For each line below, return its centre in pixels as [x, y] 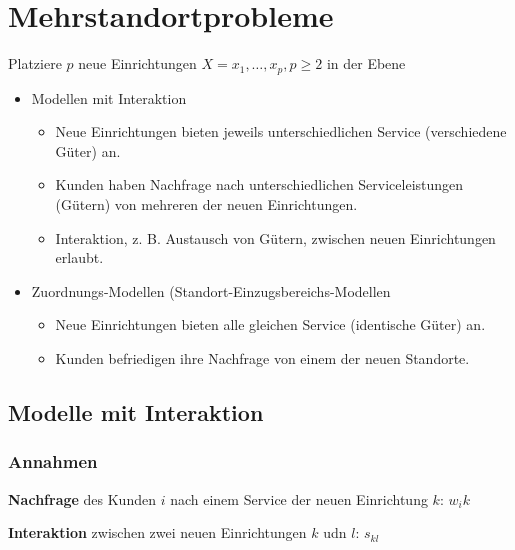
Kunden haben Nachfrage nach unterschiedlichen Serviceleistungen [259, 184]
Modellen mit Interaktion [109, 97]
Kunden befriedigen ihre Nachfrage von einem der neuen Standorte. [262, 357]
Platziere [35, 63]
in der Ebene [366, 63]
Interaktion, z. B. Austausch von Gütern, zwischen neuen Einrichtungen [275, 237]
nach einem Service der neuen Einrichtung [299, 498]
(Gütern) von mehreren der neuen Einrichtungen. [206, 203]
